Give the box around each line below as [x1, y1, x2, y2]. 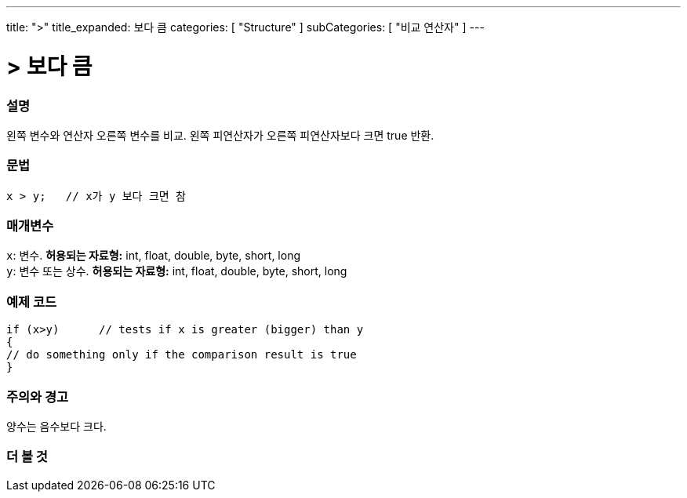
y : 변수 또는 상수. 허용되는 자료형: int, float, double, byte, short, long [6, 264, 347, 278]
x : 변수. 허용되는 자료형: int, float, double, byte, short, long [6, 249, 300, 263]
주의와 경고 [6, 388, 69, 405]
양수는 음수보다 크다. [6, 419, 107, 433]
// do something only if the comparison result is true [6, 348, 357, 362]
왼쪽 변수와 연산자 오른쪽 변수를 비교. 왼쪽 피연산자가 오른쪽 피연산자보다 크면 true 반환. [6, 128, 434, 142]
